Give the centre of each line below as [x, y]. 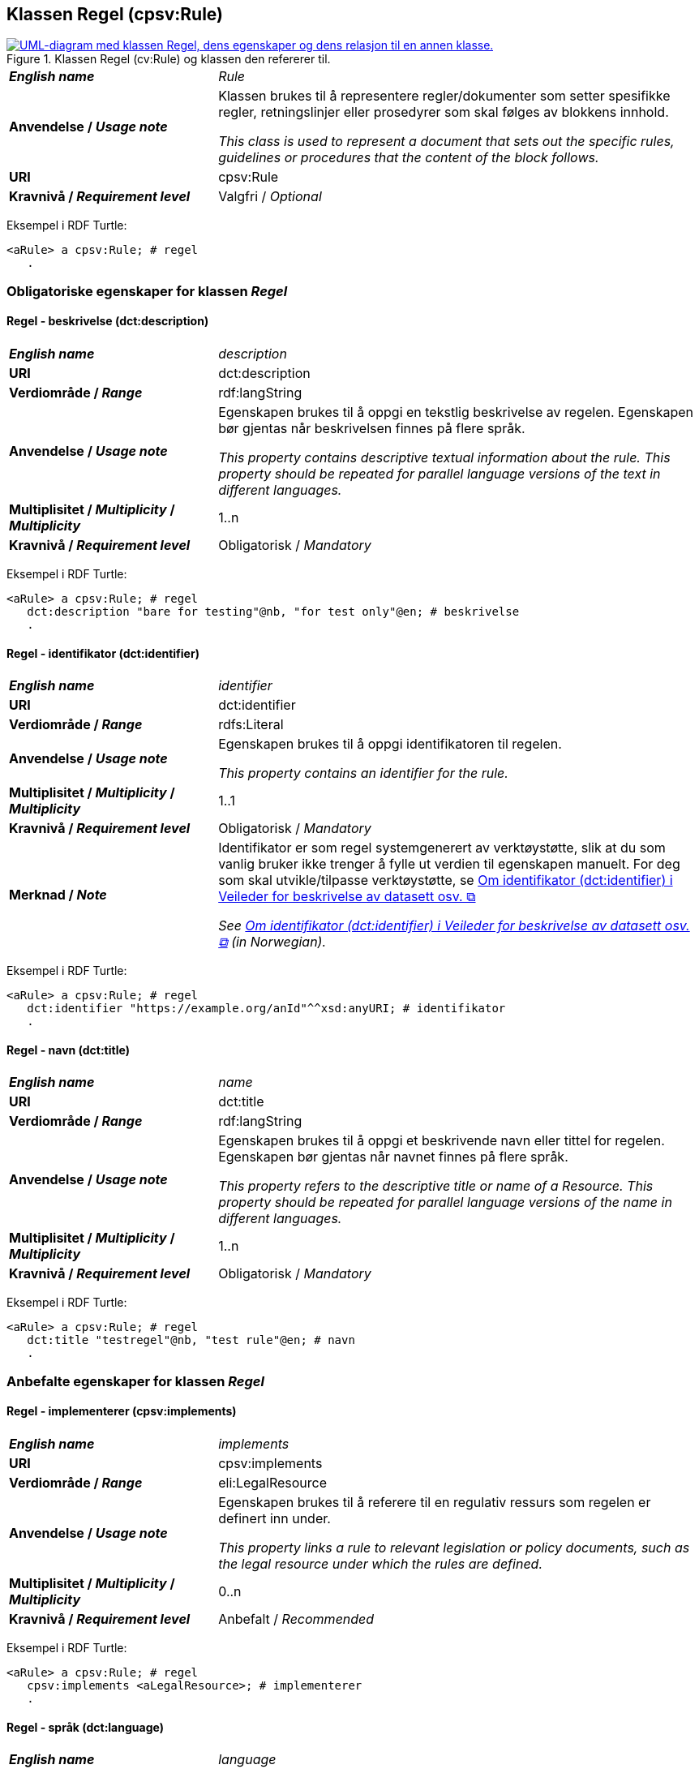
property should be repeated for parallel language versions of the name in [445, 1202]
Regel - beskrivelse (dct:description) [108, 321]
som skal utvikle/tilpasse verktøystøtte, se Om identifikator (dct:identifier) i [446, 880]
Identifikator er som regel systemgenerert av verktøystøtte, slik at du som [442, 848]
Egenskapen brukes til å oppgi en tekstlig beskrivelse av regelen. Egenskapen [456, 412]
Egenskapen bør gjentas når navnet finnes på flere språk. [393, 1157]
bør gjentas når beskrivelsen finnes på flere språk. [372, 429]
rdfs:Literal [251, 725]
